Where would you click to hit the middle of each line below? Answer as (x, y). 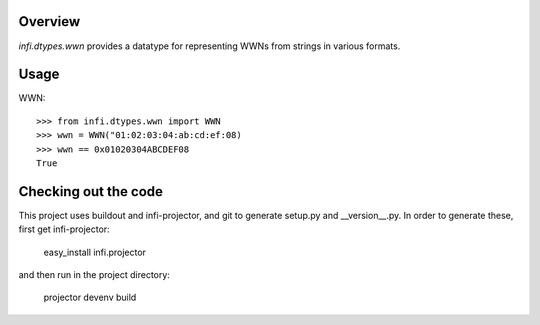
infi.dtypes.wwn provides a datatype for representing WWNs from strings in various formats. (209, 46)
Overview (49, 21)
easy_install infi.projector (95, 252)
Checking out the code (91, 191)
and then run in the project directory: (94, 275)
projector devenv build (90, 297)
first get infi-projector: (64, 229)
